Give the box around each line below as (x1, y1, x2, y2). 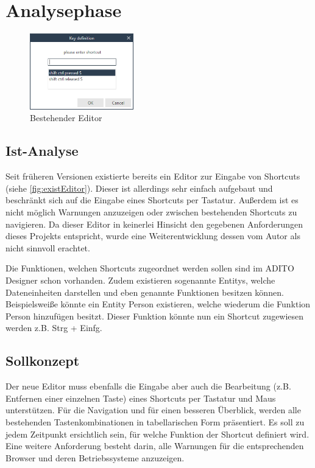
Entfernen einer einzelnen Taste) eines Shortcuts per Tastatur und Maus (5, 391, 276, 404)
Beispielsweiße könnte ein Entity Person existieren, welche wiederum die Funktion (5, 298, 311, 310)
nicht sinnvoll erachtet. (5, 241, 90, 254)
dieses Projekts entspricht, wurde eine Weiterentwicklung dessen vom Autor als (5, 229, 300, 242)
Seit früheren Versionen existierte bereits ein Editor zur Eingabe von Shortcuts (5, 170, 300, 183)
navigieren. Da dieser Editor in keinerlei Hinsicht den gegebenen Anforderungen (5, 217, 303, 230)
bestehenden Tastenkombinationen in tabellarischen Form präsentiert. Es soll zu (5, 415, 305, 428)
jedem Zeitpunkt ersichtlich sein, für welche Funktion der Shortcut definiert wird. (5, 427, 310, 440)
